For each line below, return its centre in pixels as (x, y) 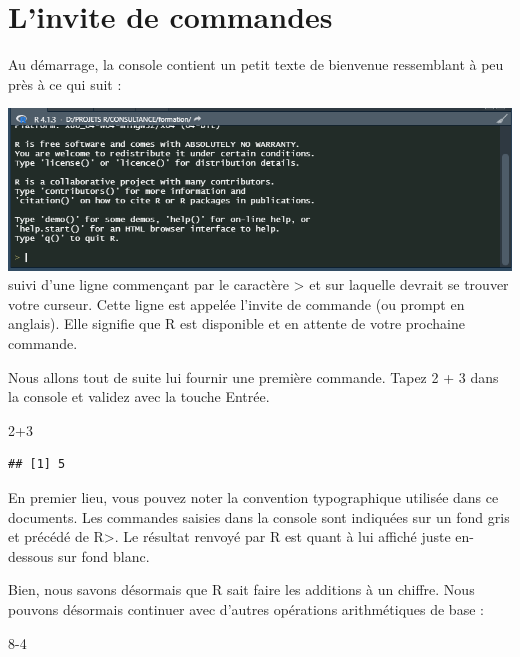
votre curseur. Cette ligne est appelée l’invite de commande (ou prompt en (236, 303)
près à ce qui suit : (65, 83)
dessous (31, 555)
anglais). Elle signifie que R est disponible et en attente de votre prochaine (236, 323)
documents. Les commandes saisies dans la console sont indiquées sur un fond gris (259, 516)
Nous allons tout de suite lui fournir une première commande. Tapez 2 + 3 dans (253, 376)
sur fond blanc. (103, 555)
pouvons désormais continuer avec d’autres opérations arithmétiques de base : (246, 609)
